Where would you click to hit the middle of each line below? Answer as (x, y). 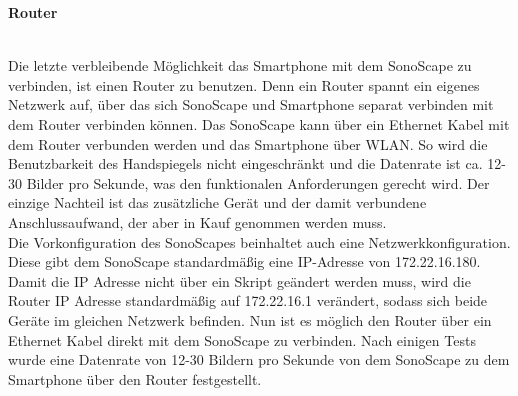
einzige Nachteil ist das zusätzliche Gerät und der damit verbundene (217, 202)
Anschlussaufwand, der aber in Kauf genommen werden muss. (197, 221)
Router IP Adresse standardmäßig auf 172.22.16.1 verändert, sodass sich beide (248, 300)
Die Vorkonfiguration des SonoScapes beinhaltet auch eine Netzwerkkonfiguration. (259, 241)
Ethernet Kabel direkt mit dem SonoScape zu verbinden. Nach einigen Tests (242, 339)
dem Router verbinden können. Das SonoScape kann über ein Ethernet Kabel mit (259, 123)
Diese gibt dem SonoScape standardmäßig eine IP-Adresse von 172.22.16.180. (244, 261)
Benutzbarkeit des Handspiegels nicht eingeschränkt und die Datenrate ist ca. (245, 163)
